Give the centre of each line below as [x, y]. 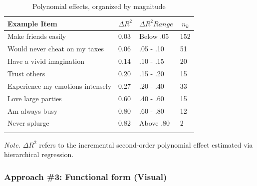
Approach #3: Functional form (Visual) [86, 176]
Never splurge [28, 123]
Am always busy [33, 110]
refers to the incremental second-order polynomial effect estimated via [146, 144]
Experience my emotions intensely [60, 86]
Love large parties [35, 98]
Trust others [26, 73]
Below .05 [154, 36]
